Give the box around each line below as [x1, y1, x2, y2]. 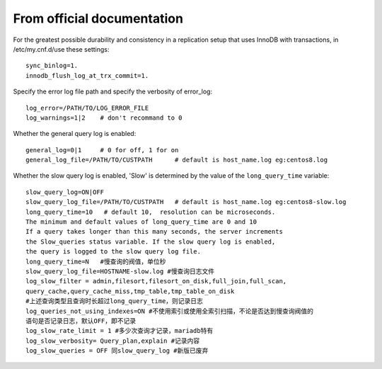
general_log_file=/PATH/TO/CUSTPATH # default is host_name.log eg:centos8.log [25, 156, 328, 164]
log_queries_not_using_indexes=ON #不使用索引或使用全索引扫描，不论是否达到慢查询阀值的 [25, 307, 314, 315]
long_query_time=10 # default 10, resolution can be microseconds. [25, 208, 276, 216]
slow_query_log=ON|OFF [25, 188, 105, 196]
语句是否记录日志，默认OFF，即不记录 [25, 317, 137, 325]
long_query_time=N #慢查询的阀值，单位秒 [25, 257, 166, 266]
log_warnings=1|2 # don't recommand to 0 [25, 113, 183, 122]
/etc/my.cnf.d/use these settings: [13, 45, 110, 53]
